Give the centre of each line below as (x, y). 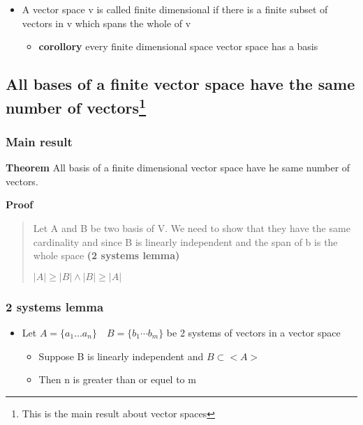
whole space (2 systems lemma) (106, 255)
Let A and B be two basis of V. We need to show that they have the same (192, 227)
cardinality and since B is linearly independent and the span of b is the (185, 241)
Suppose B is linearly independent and (121, 356)
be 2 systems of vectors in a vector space (253, 332)
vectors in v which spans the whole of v (106, 23)
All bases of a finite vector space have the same (180, 84)
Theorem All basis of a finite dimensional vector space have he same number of (178, 168)
